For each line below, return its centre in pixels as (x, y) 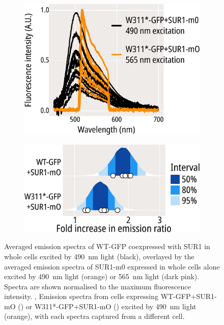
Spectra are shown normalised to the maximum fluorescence (97, 286)
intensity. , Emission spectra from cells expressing (81, 296)
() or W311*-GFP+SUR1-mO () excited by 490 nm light (107, 306)
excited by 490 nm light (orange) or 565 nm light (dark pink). (102, 276)
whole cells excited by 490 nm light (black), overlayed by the (99, 256)
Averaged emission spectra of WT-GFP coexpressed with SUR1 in (107, 246)
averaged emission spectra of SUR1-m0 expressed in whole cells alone (112, 266)
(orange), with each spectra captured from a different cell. (94, 316)
